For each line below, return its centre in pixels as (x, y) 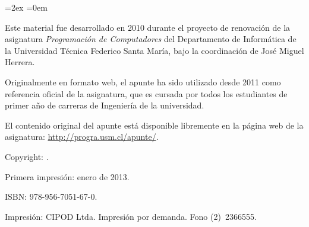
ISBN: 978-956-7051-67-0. (51, 196)
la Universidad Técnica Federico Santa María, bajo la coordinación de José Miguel (154, 50)
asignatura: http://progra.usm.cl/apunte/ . (82, 137)
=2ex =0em (26, 7)
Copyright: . (27, 156)
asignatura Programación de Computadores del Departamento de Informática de (151, 39)
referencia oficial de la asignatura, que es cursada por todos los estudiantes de (146, 93)
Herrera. (20, 62)
